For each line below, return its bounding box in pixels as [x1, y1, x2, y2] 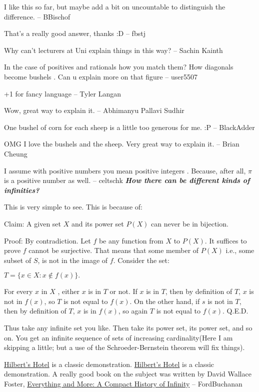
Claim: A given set [4, 218, 61, 228]
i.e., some [225, 245, 254, 255]
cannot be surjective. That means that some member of [28, 245, 199, 255]
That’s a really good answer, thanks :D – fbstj [4, 28, 145, 38]
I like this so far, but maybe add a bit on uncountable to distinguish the [4, 1, 225, 11]
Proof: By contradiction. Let [4, 235, 91, 245]
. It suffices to [204, 235, 247, 245]
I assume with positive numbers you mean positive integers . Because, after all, [4, 165, 246, 175]
